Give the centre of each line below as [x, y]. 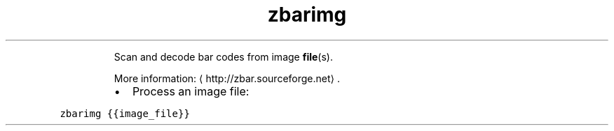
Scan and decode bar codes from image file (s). [223, 56]
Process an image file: [191, 91]
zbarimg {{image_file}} [125, 113]
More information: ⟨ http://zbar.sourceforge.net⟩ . [227, 78]
